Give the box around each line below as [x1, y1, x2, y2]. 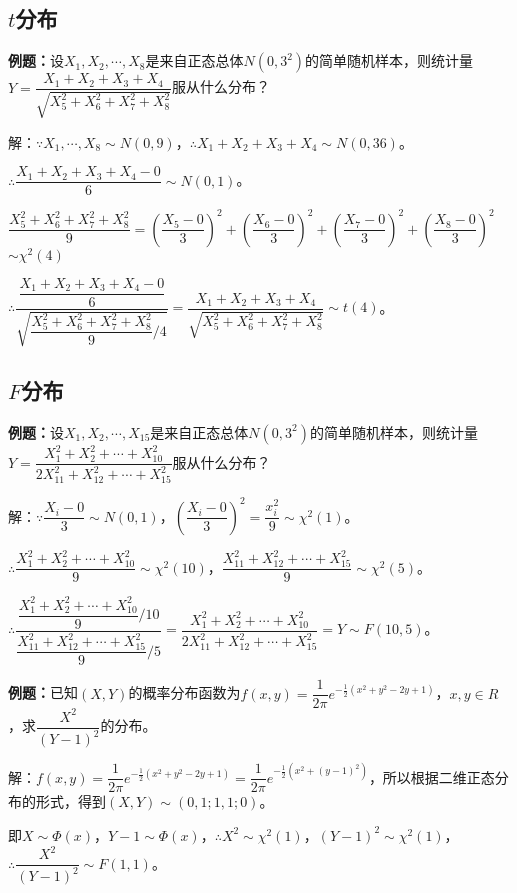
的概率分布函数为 [128, 682, 241, 703]
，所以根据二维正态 [368, 766, 495, 787]
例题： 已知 [8, 682, 78, 703]
